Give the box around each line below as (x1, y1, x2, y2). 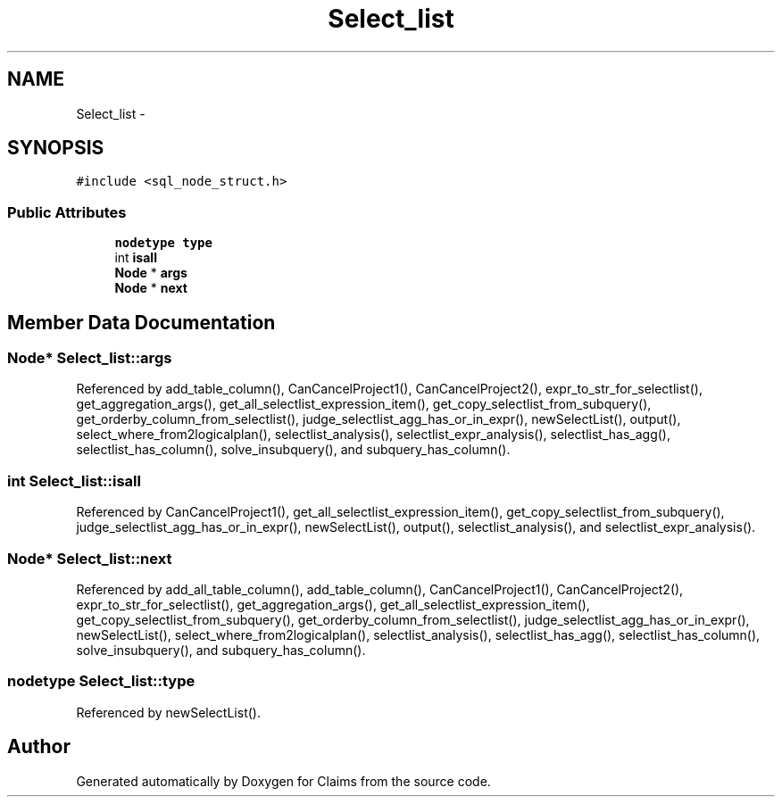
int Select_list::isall (7, 471, 141, 490)
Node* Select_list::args (7, 349, 172, 368)
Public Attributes (7, 203, 127, 221)
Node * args (114, 265, 187, 281)
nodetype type (114, 236, 212, 251)
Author (7, 735, 71, 758)
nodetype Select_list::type (7, 672, 195, 691)
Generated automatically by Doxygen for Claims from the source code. (76, 773, 491, 789)
